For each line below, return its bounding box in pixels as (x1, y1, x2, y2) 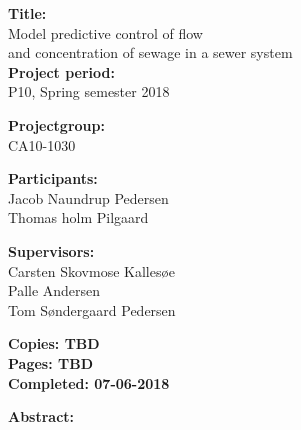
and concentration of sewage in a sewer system (8, 42, 293, 63)
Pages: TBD (8, 352, 93, 373)
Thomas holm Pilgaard (8, 207, 149, 228)
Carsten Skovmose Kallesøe (8, 260, 176, 281)
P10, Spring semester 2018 (8, 81, 170, 102)
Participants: (8, 168, 98, 189)
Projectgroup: (8, 114, 105, 135)
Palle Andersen (8, 280, 101, 301)
